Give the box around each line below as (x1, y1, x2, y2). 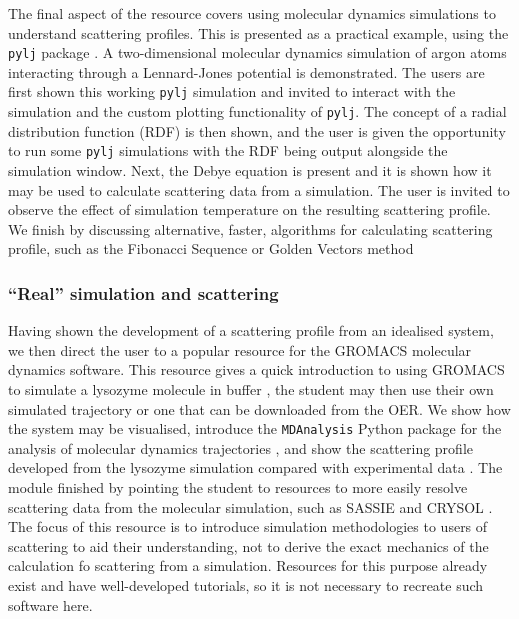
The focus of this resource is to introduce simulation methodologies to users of (8, 516, 488, 537)
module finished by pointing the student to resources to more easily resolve (8, 477, 468, 497)
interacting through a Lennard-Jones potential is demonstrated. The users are (8, 61, 485, 82)
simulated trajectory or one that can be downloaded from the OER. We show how (8, 398, 511, 419)
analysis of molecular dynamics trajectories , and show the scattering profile (8, 437, 473, 458)
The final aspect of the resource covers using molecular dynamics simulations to (8, 3, 496, 23)
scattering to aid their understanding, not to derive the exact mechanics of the (8, 535, 489, 556)
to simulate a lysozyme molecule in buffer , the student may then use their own (8, 378, 494, 399)
